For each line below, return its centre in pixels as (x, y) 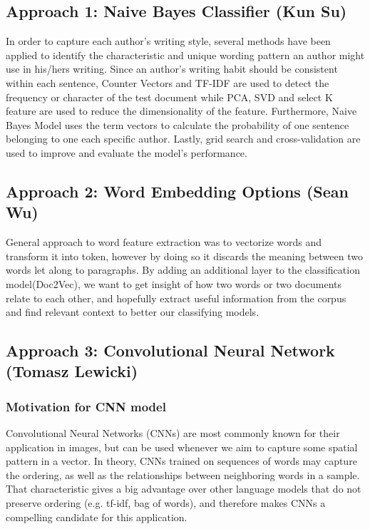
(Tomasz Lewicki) (72, 371)
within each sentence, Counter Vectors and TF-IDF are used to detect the (168, 82)
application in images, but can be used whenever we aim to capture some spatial (182, 447)
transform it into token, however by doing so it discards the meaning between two (184, 256)
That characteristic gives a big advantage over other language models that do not (184, 489)
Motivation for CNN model (86, 406)
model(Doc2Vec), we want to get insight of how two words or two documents (174, 283)
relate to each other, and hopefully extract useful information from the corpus (176, 298)
